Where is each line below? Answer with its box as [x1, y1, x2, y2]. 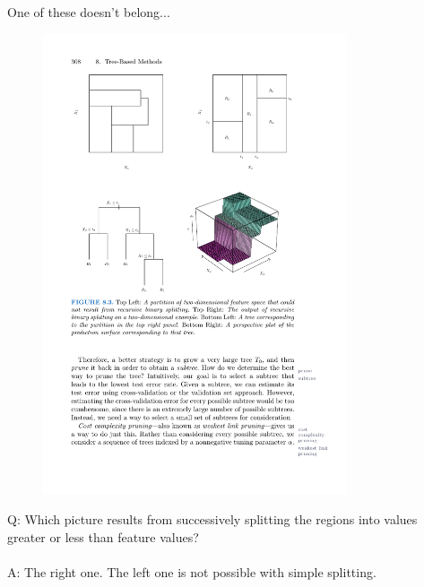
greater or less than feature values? [7, 527, 199, 546]
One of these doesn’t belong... [7, 3, 170, 21]
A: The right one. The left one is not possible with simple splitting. [7, 563, 376, 582]
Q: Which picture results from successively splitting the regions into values [7, 510, 418, 529]
